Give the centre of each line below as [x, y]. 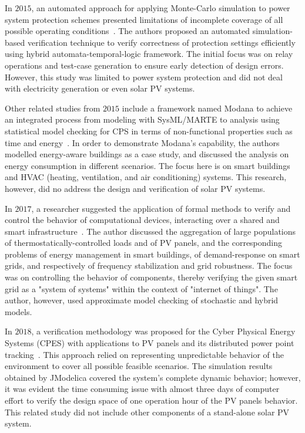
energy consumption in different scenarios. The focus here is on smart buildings [148, 165]
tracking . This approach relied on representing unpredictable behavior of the [144, 354]
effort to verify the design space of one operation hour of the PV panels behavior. [151, 400]
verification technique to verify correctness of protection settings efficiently [161, 42]
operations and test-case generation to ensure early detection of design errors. [144, 65]
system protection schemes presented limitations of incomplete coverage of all [144, 19]
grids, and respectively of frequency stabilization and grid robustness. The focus [149, 265]
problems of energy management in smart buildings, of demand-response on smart [152, 254]
